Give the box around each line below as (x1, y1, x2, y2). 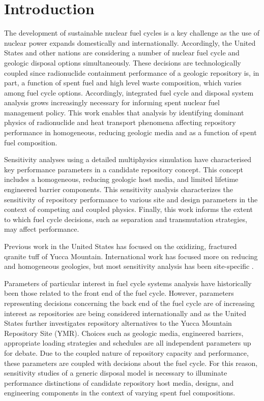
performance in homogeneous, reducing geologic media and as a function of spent (4, 127, 257, 138)
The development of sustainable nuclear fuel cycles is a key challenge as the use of (4, 27, 260, 38)
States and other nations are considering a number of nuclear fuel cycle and (4, 47, 240, 58)
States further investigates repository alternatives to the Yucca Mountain (4, 318, 232, 328)
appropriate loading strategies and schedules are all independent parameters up (4, 337, 251, 348)
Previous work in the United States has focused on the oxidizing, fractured (4, 241, 237, 251)
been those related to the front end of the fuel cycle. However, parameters (4, 288, 234, 298)
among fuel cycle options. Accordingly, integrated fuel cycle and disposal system (4, 87, 254, 98)
